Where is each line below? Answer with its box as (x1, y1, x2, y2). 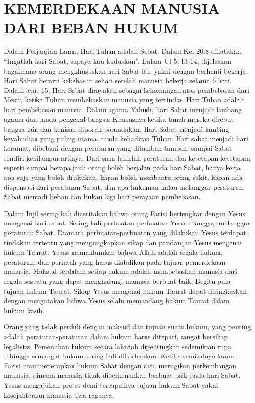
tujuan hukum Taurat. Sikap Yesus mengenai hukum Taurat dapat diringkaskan (4, 285, 247, 296)
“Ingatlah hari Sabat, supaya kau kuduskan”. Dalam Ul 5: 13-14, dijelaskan (4, 55, 231, 66)
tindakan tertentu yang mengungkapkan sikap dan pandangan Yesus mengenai (4, 237, 242, 247)
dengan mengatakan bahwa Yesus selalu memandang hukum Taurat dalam (4, 295, 230, 306)
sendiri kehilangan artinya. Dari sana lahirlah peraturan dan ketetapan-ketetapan (4, 152, 250, 163)
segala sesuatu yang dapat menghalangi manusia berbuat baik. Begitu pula (4, 275, 231, 286)
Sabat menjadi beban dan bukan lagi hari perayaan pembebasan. (4, 191, 201, 202)
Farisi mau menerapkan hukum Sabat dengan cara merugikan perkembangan (4, 360, 237, 370)
